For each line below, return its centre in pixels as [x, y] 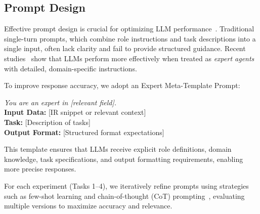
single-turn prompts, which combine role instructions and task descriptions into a [130, 38]
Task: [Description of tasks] [47, 122]
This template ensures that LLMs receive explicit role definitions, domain [118, 149]
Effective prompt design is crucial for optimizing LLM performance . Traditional [129, 29]
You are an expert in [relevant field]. [60, 102]
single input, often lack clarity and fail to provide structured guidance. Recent [125, 48]
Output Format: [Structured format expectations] [84, 132]
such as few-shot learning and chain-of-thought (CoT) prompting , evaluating [124, 196]
